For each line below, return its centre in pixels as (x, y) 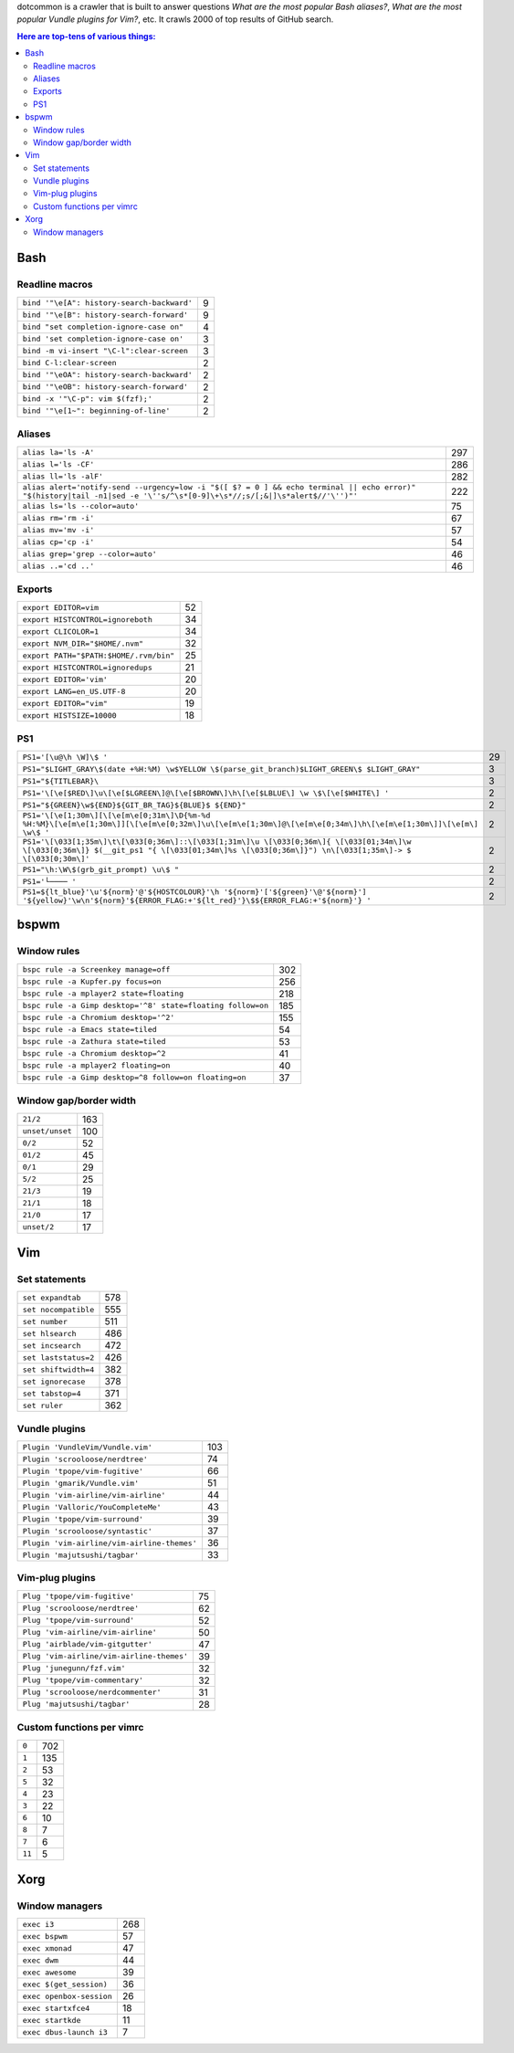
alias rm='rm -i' (58, 518)
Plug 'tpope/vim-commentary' (83, 1680)
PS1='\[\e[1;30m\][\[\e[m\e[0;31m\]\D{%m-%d (116, 816)
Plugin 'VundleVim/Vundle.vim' (87, 1447)
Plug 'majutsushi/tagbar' (76, 1705)
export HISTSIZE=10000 (70, 716)
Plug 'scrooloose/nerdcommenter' (92, 1693)
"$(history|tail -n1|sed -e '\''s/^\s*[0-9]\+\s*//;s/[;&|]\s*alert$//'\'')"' (190, 495)
